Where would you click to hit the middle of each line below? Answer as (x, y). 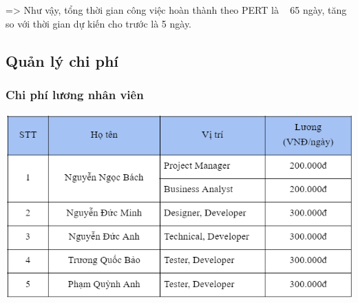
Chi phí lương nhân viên (75, 94)
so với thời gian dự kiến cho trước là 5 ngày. (99, 23)
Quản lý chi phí (62, 60)
